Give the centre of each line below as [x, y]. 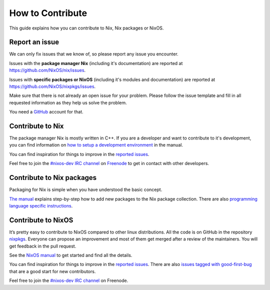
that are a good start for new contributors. [52, 271]
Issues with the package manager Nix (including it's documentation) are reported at [96, 63]
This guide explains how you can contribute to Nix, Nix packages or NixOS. [86, 28]
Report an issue [34, 42]
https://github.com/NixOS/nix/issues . [47, 70]
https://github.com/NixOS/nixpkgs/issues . [52, 86]
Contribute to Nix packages [53, 178]
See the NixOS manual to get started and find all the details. [71, 255]
